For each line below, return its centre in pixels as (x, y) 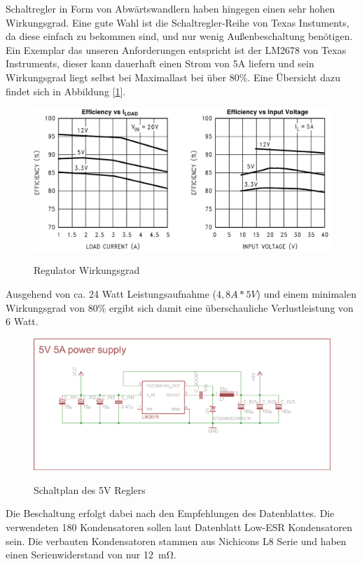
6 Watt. (22, 321)
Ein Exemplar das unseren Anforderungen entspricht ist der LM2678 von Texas (176, 49)
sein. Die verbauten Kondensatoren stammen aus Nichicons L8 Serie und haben (176, 541)
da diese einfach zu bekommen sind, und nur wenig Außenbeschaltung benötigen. (179, 36)
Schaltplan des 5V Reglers (90, 489)
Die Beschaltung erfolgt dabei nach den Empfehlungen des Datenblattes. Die (170, 513)
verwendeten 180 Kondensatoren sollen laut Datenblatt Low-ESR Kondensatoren (179, 527)
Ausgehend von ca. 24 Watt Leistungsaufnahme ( (111, 294)
